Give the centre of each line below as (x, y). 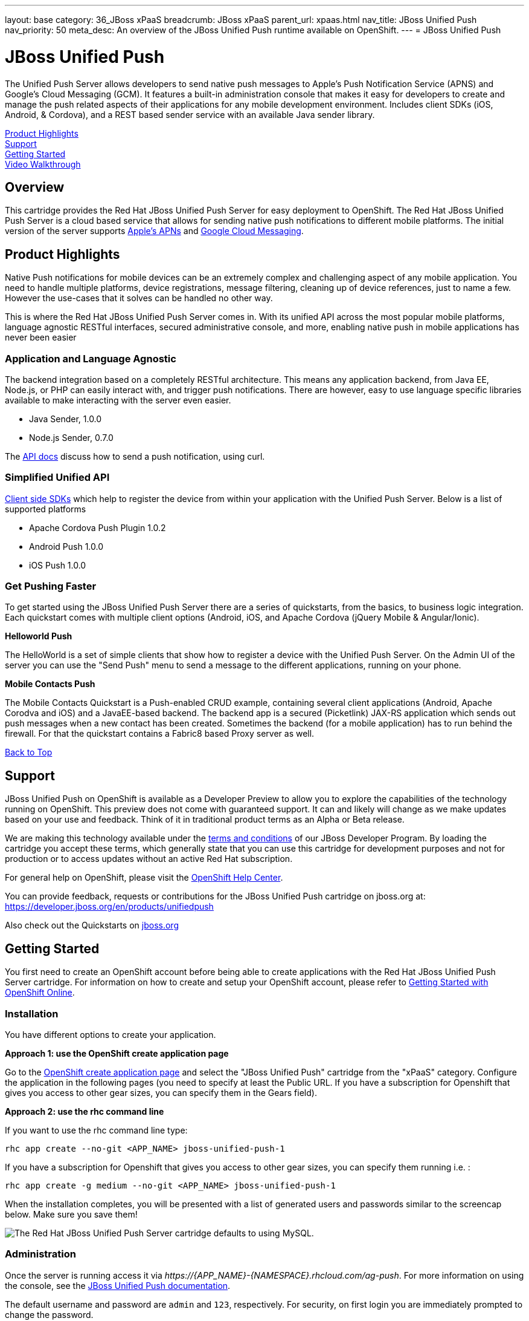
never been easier (41, 338)
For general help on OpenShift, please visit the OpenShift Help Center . (144, 878)
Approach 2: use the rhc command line (85, 1111)
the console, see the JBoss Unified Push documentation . (118, 1285)
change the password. (49, 1314)
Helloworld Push (39, 636)
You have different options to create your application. (111, 1034)
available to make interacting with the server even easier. (118, 400)
